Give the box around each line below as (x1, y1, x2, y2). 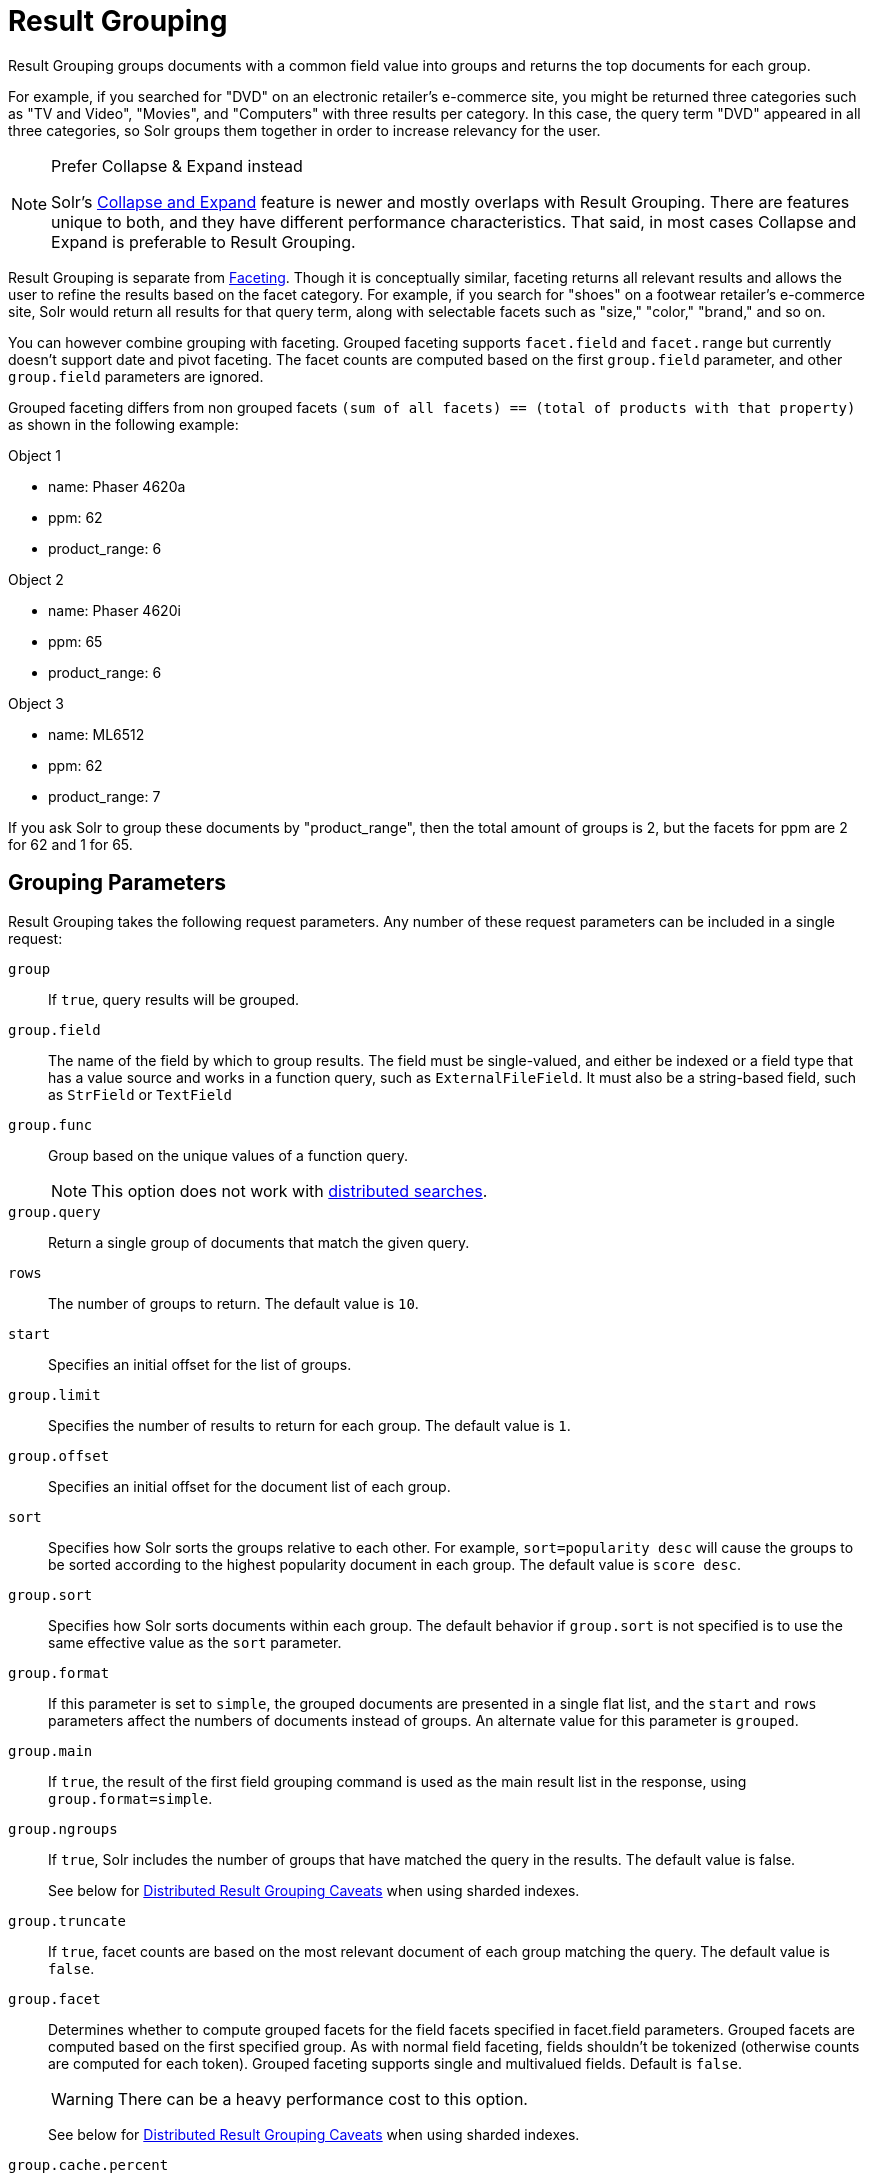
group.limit (8, 1386, 101, 1403)
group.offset (8, 1447, 110, 1464)
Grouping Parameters (8, 870, 226, 896)
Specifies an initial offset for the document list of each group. (48, 1477, 451, 1495)
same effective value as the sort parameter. (48, 1633, 342, 1651)
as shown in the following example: (8, 415, 239, 433)
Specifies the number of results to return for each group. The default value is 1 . (48, 1416, 571, 1434)
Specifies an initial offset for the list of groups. (48, 1355, 352, 1373)
